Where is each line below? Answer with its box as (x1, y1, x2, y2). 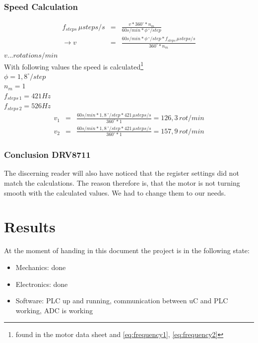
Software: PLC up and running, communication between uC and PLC (15, 295, 228, 306)
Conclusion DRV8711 (4, 148, 91, 161)
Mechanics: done (15, 262, 66, 272)
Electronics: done (15, 278, 68, 289)
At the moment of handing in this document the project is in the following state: (4, 245, 250, 256)
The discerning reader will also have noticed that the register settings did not (4, 168, 239, 178)
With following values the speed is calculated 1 (4, 60, 144, 71)
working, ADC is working (15, 305, 93, 315)
